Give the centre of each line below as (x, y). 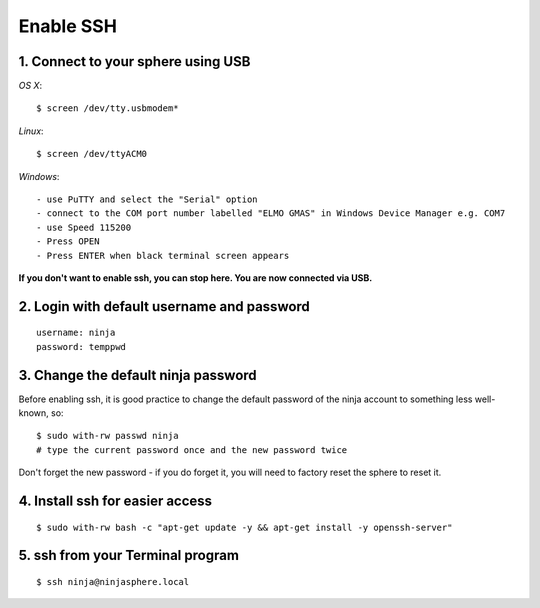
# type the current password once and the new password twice (192, 449)
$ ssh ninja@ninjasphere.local (113, 582)
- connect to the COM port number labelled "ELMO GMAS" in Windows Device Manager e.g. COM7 (271, 213)
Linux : (31, 131)
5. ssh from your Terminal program (129, 555)
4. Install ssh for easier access (115, 501)
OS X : (30, 86)
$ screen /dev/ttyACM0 (92, 154)
